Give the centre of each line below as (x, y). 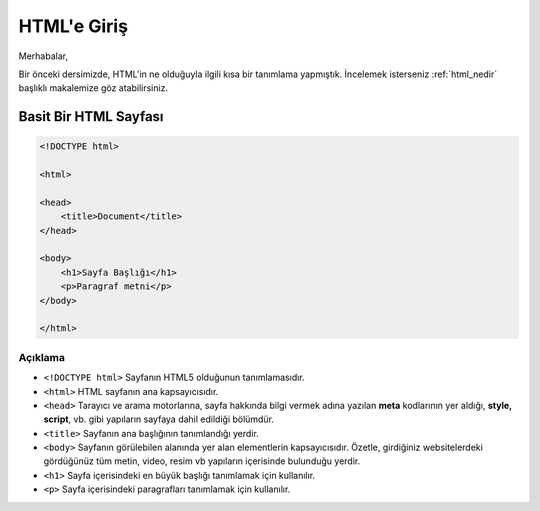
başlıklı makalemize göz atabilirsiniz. (93, 88)
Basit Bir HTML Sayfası (91, 116)
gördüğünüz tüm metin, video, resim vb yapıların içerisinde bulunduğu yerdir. (202, 461)
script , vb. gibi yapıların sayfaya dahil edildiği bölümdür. (159, 419)
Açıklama (41, 357)
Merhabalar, (43, 56)
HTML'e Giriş (73, 26)
